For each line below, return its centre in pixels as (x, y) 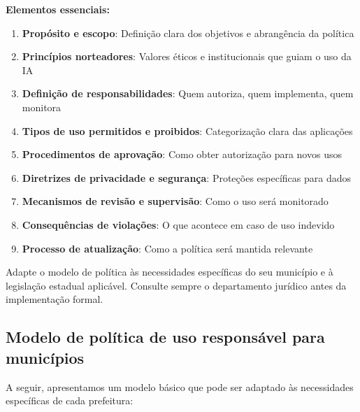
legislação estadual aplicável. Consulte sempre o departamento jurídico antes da (176, 285)
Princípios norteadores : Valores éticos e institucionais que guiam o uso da (187, 56)
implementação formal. (55, 299)
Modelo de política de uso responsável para (165, 337)
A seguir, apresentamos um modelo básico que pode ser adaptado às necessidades (180, 386)
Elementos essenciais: (58, 9)
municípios (45, 357)
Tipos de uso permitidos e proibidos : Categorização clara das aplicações (187, 130)
